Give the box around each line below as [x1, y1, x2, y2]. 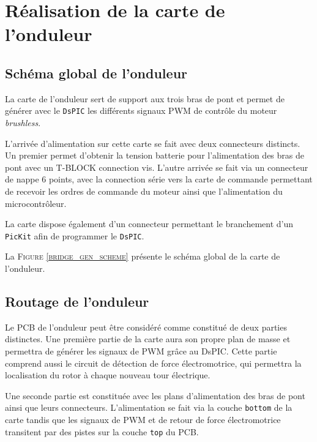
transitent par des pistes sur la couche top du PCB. [5, 425, 199, 438]
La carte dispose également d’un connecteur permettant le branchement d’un [5, 217, 294, 230]
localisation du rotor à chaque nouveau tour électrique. [5, 369, 211, 381]
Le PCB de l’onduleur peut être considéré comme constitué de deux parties [5, 320, 287, 333]
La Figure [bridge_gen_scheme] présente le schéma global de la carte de [5, 250, 280, 263]
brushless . [5, 116, 41, 129]
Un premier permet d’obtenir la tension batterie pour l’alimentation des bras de [5, 149, 304, 162]
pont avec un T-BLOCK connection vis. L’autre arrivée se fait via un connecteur [5, 160, 308, 173]
